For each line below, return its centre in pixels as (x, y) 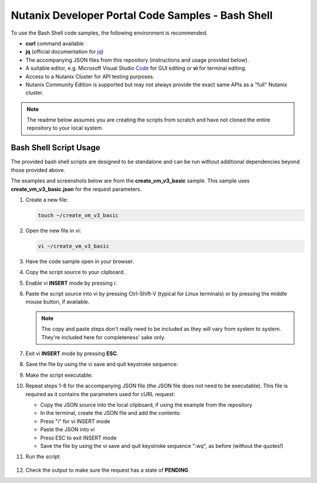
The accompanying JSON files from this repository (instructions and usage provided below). (137, 60)
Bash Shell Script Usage (56, 148)
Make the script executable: (59, 375)
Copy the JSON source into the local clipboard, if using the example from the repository (146, 404)
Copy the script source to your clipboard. (75, 272)
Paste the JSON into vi (68, 430)
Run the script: (43, 457)
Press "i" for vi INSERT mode (75, 421)
